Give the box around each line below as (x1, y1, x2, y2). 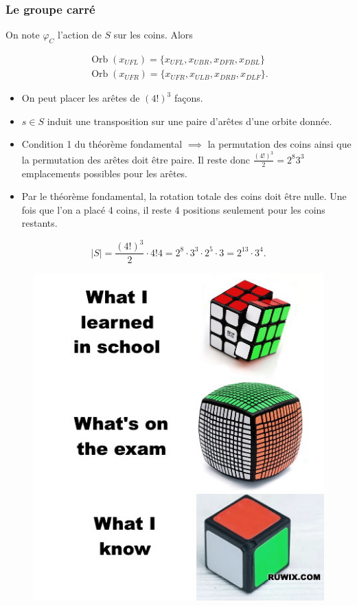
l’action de (58, 27, 102, 42)
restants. (21, 216, 58, 230)
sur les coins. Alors (113, 27, 193, 42)
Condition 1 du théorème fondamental (21, 137, 183, 151)
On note (5, 27, 40, 42)
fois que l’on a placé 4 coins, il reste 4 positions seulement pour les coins (21, 202, 325, 216)
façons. (174, 91, 203, 105)
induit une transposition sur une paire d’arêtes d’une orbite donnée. (47, 113, 332, 128)
